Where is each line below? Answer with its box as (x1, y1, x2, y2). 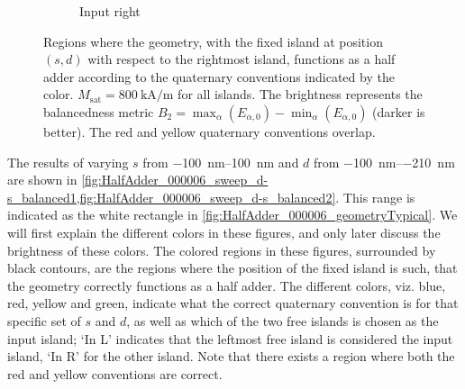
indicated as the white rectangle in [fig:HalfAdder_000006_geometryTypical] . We (7, 205, 458, 224)
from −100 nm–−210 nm (314, 152, 455, 171)
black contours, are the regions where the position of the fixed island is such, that (7, 258, 458, 277)
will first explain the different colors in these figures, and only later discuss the (7, 222, 441, 241)
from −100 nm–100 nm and (142, 152, 299, 171)
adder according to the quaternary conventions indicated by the (43, 67, 395, 86)
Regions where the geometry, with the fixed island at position (43, 32, 383, 50)
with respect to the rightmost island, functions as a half (87, 50, 396, 68)
